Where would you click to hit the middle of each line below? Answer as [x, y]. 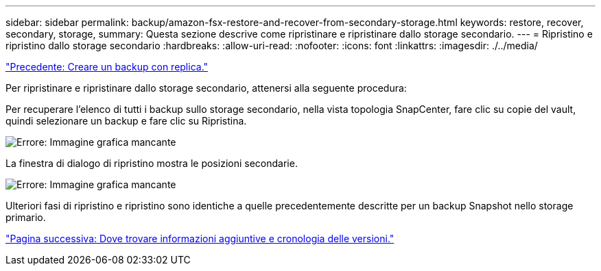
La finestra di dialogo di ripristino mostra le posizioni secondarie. [152, 163]
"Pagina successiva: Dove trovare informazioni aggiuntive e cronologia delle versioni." [200, 238]
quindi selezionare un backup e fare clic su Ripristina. [126, 121]
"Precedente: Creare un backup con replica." [107, 67]
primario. [26, 217]
